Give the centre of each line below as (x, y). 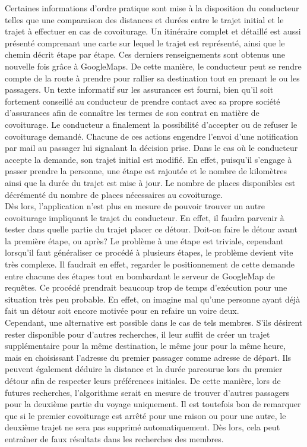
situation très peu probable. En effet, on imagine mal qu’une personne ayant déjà (153, 299)
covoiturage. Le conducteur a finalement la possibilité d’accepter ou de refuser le (151, 124)
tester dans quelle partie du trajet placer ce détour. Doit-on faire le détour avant (151, 229)
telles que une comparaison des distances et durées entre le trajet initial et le (144, 19)
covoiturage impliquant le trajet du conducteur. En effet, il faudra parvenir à (145, 217)
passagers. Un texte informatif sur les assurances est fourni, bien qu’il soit (139, 89)
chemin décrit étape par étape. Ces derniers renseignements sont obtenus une (145, 54)
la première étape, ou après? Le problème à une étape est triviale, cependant (144, 240)
